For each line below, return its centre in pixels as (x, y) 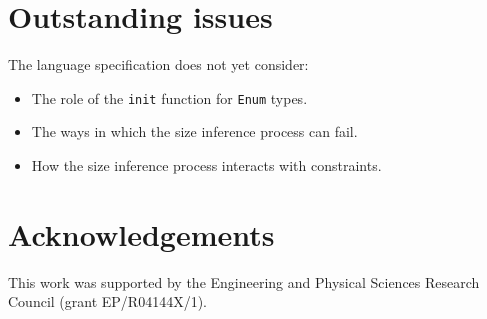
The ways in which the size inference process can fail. (194, 131)
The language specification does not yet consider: (158, 64)
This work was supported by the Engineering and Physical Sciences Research (244, 281)
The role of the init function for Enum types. (169, 97)
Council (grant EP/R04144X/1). (107, 301)
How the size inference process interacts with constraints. (206, 164)
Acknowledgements (141, 233)
